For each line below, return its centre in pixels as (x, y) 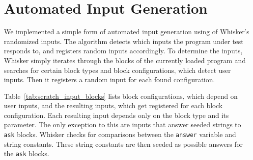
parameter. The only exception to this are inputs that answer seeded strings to (123, 125)
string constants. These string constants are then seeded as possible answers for (124, 144)
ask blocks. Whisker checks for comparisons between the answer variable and (120, 134)
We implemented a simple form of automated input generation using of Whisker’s (127, 32)
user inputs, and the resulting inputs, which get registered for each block (113, 105)
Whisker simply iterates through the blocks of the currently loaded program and (125, 60)
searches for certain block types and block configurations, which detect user (117, 70)
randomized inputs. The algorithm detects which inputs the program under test (124, 41)
